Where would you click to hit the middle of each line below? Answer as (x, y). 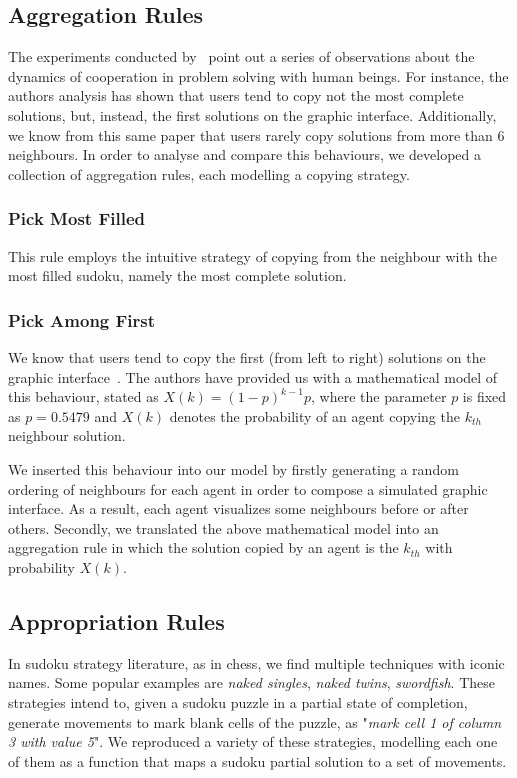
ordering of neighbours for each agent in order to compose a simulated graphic (248, 488)
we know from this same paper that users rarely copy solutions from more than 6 (256, 134)
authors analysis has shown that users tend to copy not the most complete (236, 95)
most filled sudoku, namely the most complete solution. (177, 275)
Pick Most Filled (76, 218)
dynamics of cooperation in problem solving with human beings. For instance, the (258, 75)
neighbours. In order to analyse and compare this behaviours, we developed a (245, 154)
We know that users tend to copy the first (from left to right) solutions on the (247, 356)
